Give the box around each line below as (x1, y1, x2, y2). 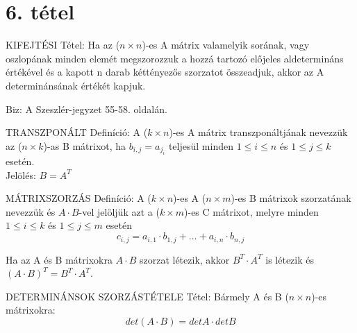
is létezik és (265, 252, 315, 266)
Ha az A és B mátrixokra (6, 252, 113, 266)
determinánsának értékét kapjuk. (6, 78, 146, 92)
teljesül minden (168, 138, 233, 153)
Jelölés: (6, 167, 36, 182)
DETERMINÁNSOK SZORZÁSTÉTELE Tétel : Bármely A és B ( (6, 289, 289, 303)
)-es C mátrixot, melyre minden (184, 204, 319, 219)
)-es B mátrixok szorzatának (231, 191, 351, 205)
